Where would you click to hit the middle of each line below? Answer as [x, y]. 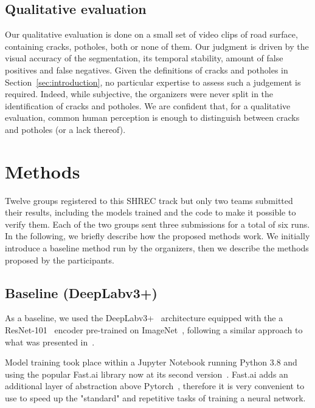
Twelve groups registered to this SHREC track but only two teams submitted [149, 200]
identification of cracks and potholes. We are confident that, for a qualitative [148, 105]
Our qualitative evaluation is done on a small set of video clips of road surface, [151, 34]
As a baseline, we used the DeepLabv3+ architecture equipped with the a [144, 318]
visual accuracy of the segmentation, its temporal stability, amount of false [144, 58]
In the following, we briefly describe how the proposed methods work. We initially [157, 236]
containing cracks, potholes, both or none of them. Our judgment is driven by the [157, 46]
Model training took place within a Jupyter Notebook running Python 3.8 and [151, 362]
